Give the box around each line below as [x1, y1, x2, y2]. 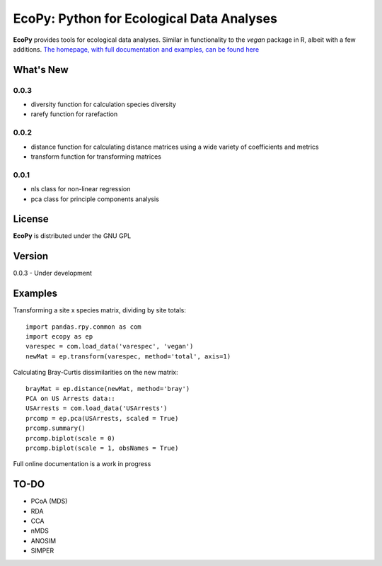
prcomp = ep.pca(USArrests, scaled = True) [25, 414, 179, 422]
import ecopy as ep [25, 333, 93, 341]
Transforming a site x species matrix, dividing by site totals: [13, 306, 187, 315]
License [13, 213, 49, 225]
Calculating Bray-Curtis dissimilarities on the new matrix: [13, 368, 178, 377]
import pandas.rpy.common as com [25, 322, 141, 331]
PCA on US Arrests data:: [25, 395, 116, 402]
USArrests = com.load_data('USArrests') [25, 404, 168, 412]
